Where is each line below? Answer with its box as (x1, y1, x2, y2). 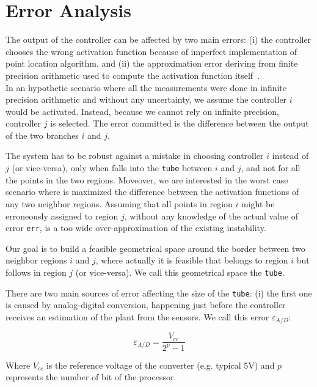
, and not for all (241, 161, 301, 174)
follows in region (5, 265, 67, 278)
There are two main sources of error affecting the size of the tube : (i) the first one (5, 286, 312, 299)
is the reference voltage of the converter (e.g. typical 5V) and (46, 358, 275, 371)
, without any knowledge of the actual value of (124, 209, 299, 222)
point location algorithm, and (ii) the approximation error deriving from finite (5, 57, 298, 70)
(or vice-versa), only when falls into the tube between (12, 161, 213, 174)
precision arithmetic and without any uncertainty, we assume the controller (5, 93, 287, 106)
